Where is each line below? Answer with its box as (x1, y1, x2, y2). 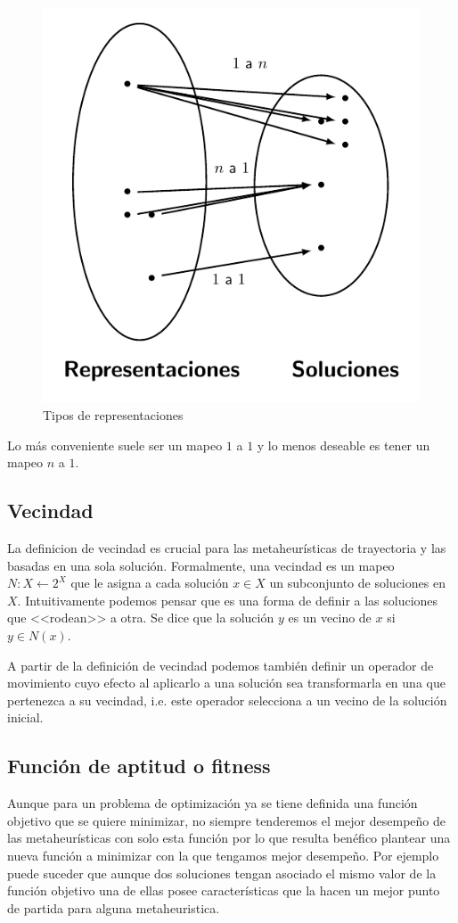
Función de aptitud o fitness (7, 752, 271, 779)
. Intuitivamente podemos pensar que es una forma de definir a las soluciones (17, 590, 438, 609)
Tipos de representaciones (43, 406, 184, 424)
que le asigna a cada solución (70, 573, 229, 592)
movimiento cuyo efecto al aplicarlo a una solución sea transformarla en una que (7, 673, 446, 692)
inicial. (7, 708, 44, 727)
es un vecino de (288, 608, 372, 627)
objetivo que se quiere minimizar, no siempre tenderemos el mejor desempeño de (7, 811, 446, 829)
